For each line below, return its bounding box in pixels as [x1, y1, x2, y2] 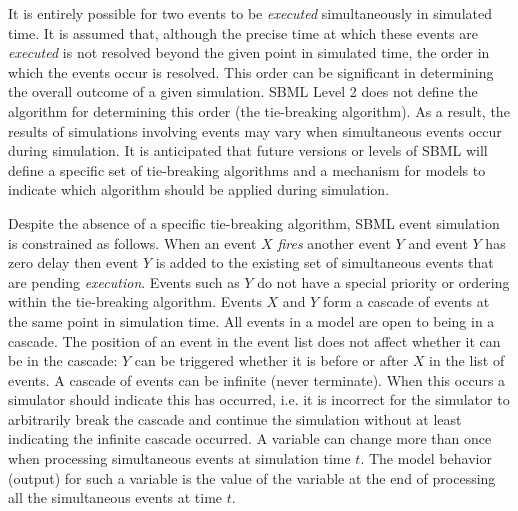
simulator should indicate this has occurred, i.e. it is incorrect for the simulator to [8, 389, 510, 410]
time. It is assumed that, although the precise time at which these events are [8, 22, 478, 43]
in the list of [429, 350, 505, 371]
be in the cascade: [8, 350, 118, 371]
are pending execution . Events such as [8, 271, 240, 292]
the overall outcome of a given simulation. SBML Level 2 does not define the [8, 81, 478, 102]
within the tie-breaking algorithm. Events [8, 291, 262, 312]
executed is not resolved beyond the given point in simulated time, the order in [8, 42, 490, 63]
